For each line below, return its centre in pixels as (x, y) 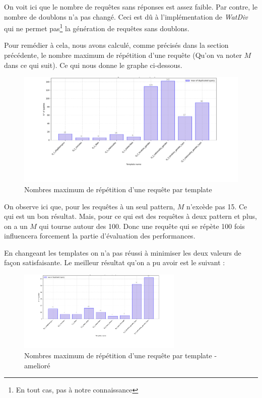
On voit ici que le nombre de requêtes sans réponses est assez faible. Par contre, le (131, 7)
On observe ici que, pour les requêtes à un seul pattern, (90, 206)
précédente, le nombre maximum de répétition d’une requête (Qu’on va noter (123, 55)
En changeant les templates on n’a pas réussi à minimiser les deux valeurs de (123, 252)
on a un (16, 226)
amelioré (37, 365)
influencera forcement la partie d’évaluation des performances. (100, 236)
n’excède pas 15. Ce (217, 206)
